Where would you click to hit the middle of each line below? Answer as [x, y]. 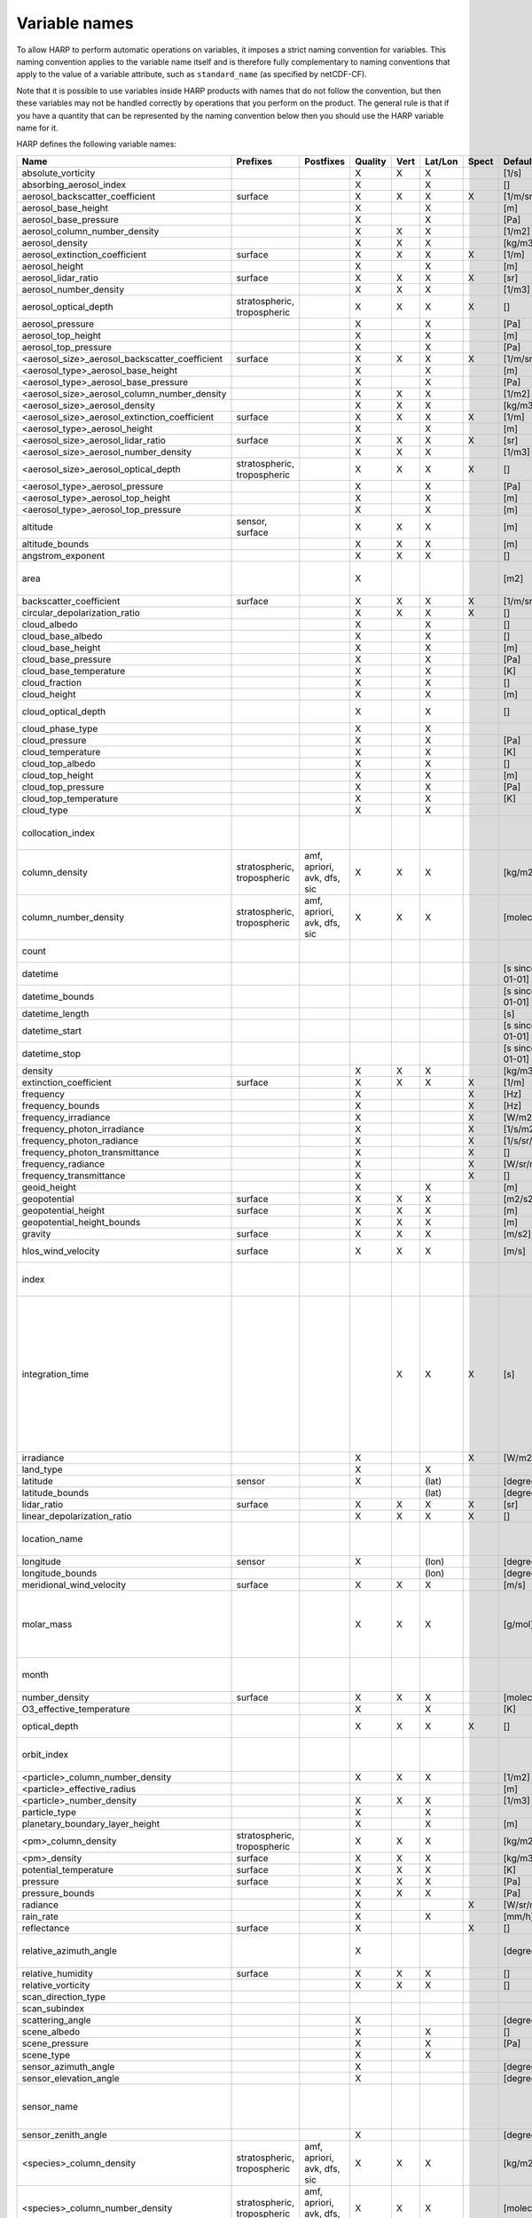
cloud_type [45, 810]
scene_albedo [51, 2032]
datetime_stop [51, 1053]
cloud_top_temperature [70, 798]
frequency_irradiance [66, 1117]
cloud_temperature [61, 751]
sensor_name [50, 2106]
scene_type [46, 2055]
